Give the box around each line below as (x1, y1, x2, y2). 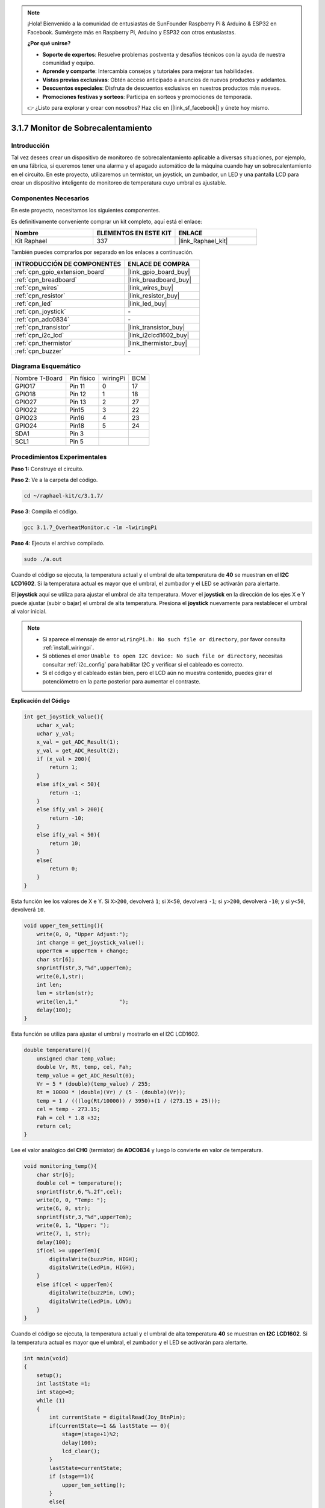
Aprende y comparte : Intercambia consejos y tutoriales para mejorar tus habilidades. (42, 68, 254, 75)
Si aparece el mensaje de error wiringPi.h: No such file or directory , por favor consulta (42, 635, 286, 642)
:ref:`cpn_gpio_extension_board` (14, 267, 107, 276)
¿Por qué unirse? (27, 40, 71, 47)
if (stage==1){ (49, 1473, 94, 1480)
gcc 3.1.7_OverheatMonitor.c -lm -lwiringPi (23, 524, 158, 531)
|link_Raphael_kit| (178, 237, 228, 246)
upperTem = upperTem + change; (36, 948, 129, 954)
